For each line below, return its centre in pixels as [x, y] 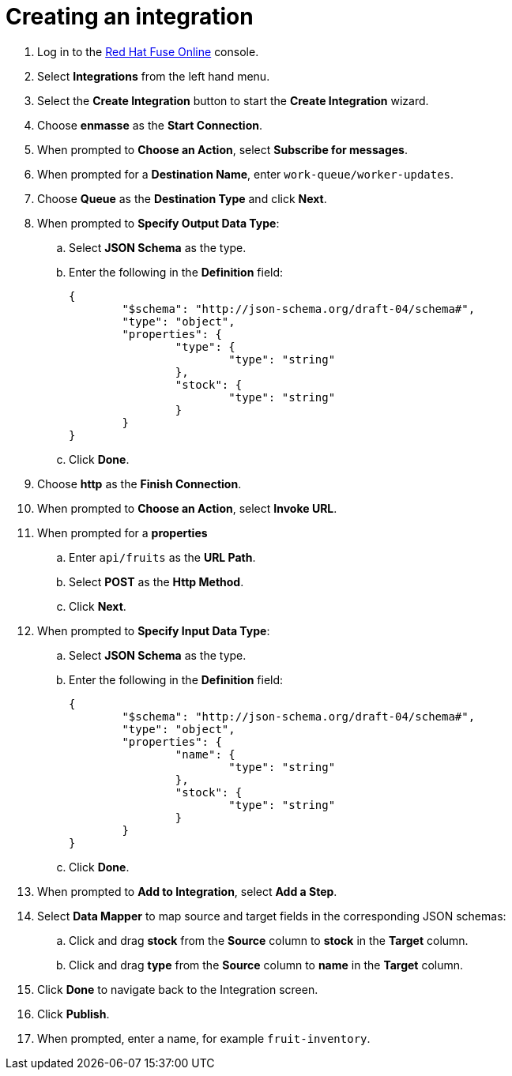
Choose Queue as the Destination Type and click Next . [182, 198]
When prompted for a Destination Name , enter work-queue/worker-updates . [246, 174]
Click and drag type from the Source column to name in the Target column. [266, 965]
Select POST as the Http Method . [156, 581]
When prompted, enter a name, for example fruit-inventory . [204, 1038]
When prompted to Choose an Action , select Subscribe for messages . [222, 149]
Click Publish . [73, 1014]
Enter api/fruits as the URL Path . [162, 557]
